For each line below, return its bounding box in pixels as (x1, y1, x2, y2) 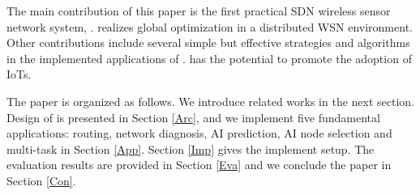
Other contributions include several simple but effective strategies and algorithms (6, 34, 410, 51)
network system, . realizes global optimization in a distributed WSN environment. (6, 18, 413, 35)
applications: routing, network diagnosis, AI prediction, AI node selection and (6, 125, 392, 142)
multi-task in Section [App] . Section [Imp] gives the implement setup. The (6, 140, 375, 157)
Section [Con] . (6, 172, 76, 189)
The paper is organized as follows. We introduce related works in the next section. (6, 92, 415, 109)
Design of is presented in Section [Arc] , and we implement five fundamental (6, 108, 380, 125)
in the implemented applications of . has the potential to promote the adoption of (6, 49, 412, 66)
